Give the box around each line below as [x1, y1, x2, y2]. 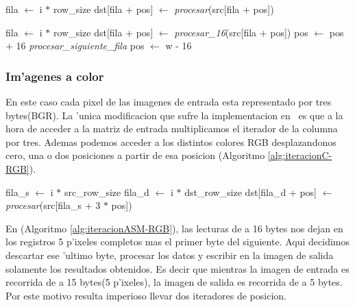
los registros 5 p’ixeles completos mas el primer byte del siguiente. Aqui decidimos [5, 234, 350, 249]
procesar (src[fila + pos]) [174, 2, 274, 16]
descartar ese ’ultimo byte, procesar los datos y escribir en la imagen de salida [5, 247, 334, 262]
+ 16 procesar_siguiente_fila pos [5, 38, 145, 53]
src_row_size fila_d [64, 184, 149, 199]
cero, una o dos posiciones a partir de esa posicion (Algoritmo [5, 148, 265, 162]
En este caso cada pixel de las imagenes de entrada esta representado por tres [5, 95, 332, 108]
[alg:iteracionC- [267, 148, 332, 162]
